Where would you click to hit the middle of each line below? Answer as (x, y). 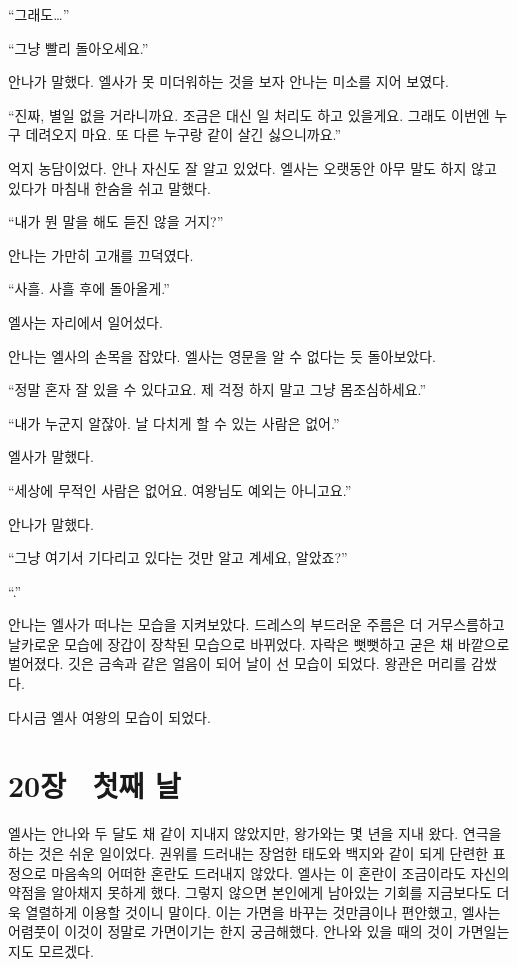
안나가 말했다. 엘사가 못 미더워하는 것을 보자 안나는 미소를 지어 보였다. (228, 81)
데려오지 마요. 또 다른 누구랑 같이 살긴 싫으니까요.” (183, 134)
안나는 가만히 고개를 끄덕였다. (101, 254)
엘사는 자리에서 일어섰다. (85, 321)
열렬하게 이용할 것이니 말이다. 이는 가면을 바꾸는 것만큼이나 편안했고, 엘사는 (263, 911)
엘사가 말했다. (51, 456)
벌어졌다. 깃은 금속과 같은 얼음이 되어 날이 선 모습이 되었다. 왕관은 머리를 (237, 663)
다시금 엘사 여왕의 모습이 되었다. (109, 716)
